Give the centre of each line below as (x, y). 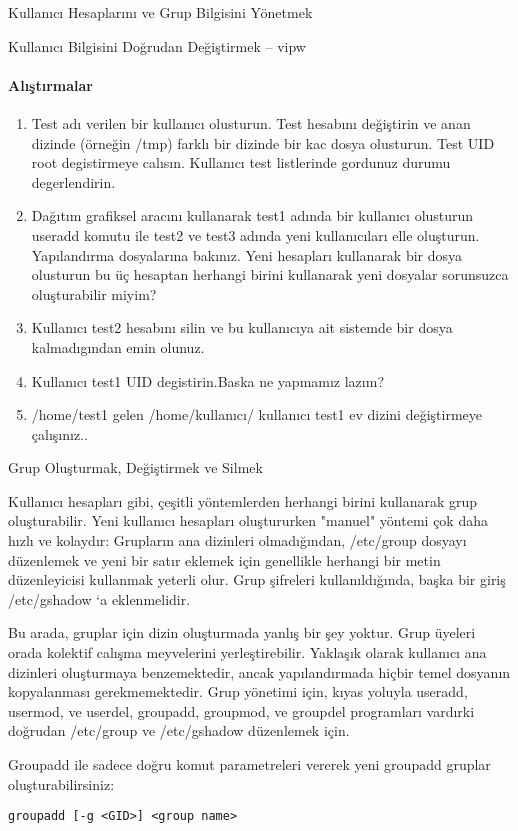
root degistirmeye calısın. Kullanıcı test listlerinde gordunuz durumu (241, 162)
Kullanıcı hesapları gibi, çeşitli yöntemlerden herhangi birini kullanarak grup (243, 500)
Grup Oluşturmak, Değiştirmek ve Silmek (135, 467)
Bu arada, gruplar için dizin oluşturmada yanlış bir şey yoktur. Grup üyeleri (242, 632)
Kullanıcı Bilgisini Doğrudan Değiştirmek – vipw (157, 45)
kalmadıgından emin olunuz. (118, 346)
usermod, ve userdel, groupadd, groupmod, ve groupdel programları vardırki (241, 710)
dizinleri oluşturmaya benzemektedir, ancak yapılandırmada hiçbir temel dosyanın (259, 671)
